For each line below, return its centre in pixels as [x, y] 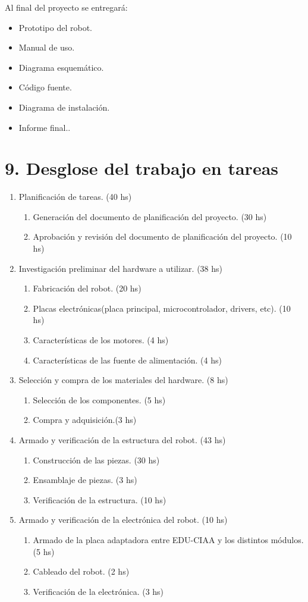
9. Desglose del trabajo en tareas [142, 168]
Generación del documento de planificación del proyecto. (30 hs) [150, 216]
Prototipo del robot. [55, 27]
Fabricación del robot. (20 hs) [87, 288]
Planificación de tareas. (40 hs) [75, 197]
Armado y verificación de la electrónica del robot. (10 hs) [123, 520]
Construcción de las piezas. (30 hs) [96, 460]
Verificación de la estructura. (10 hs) [100, 499]
